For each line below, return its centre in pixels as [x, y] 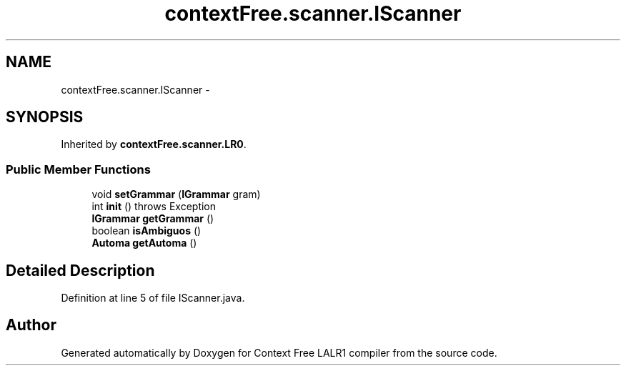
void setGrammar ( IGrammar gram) [176, 194]
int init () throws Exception [154, 207]
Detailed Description [80, 270]
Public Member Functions [78, 169]
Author [31, 325]
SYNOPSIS [45, 117]
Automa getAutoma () [144, 243]
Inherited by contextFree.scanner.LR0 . [154, 144]
